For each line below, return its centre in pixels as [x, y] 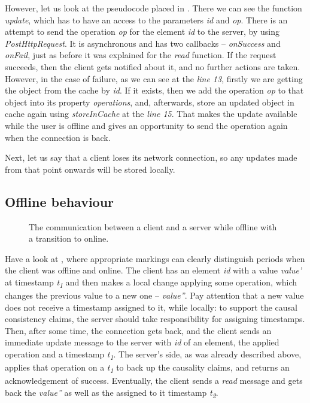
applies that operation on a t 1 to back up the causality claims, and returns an [147, 368]
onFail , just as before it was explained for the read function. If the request [141, 55]
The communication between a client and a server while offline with [153, 226]
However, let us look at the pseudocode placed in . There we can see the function [154, 8]
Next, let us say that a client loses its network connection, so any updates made [151, 157]
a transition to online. [69, 238]
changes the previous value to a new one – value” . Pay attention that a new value [154, 295]
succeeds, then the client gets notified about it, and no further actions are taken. [153, 66]
